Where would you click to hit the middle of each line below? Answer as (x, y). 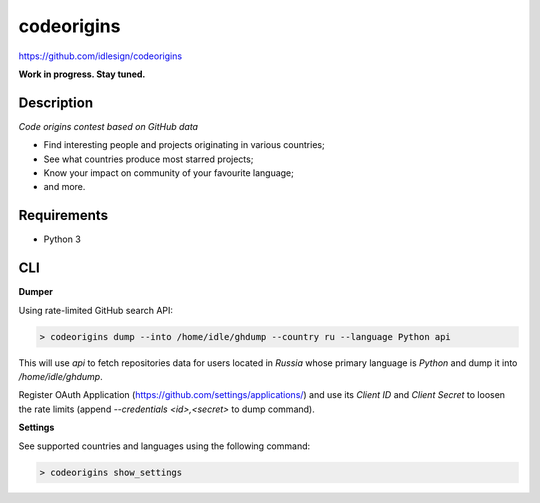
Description (56, 102)
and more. (64, 187)
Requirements (63, 215)
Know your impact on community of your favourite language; (168, 173)
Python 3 (62, 239)
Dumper (36, 292)
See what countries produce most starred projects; (148, 159)
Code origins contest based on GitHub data (108, 126)
